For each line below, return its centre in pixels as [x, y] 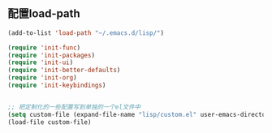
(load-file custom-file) [50, 122]
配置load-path [44, 14]
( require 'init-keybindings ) [57, 86]
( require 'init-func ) [44, 47]
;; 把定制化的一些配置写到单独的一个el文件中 [74, 107]
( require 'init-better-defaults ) [64, 71]
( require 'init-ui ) [41, 62]
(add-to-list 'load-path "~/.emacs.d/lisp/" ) [86, 33]
